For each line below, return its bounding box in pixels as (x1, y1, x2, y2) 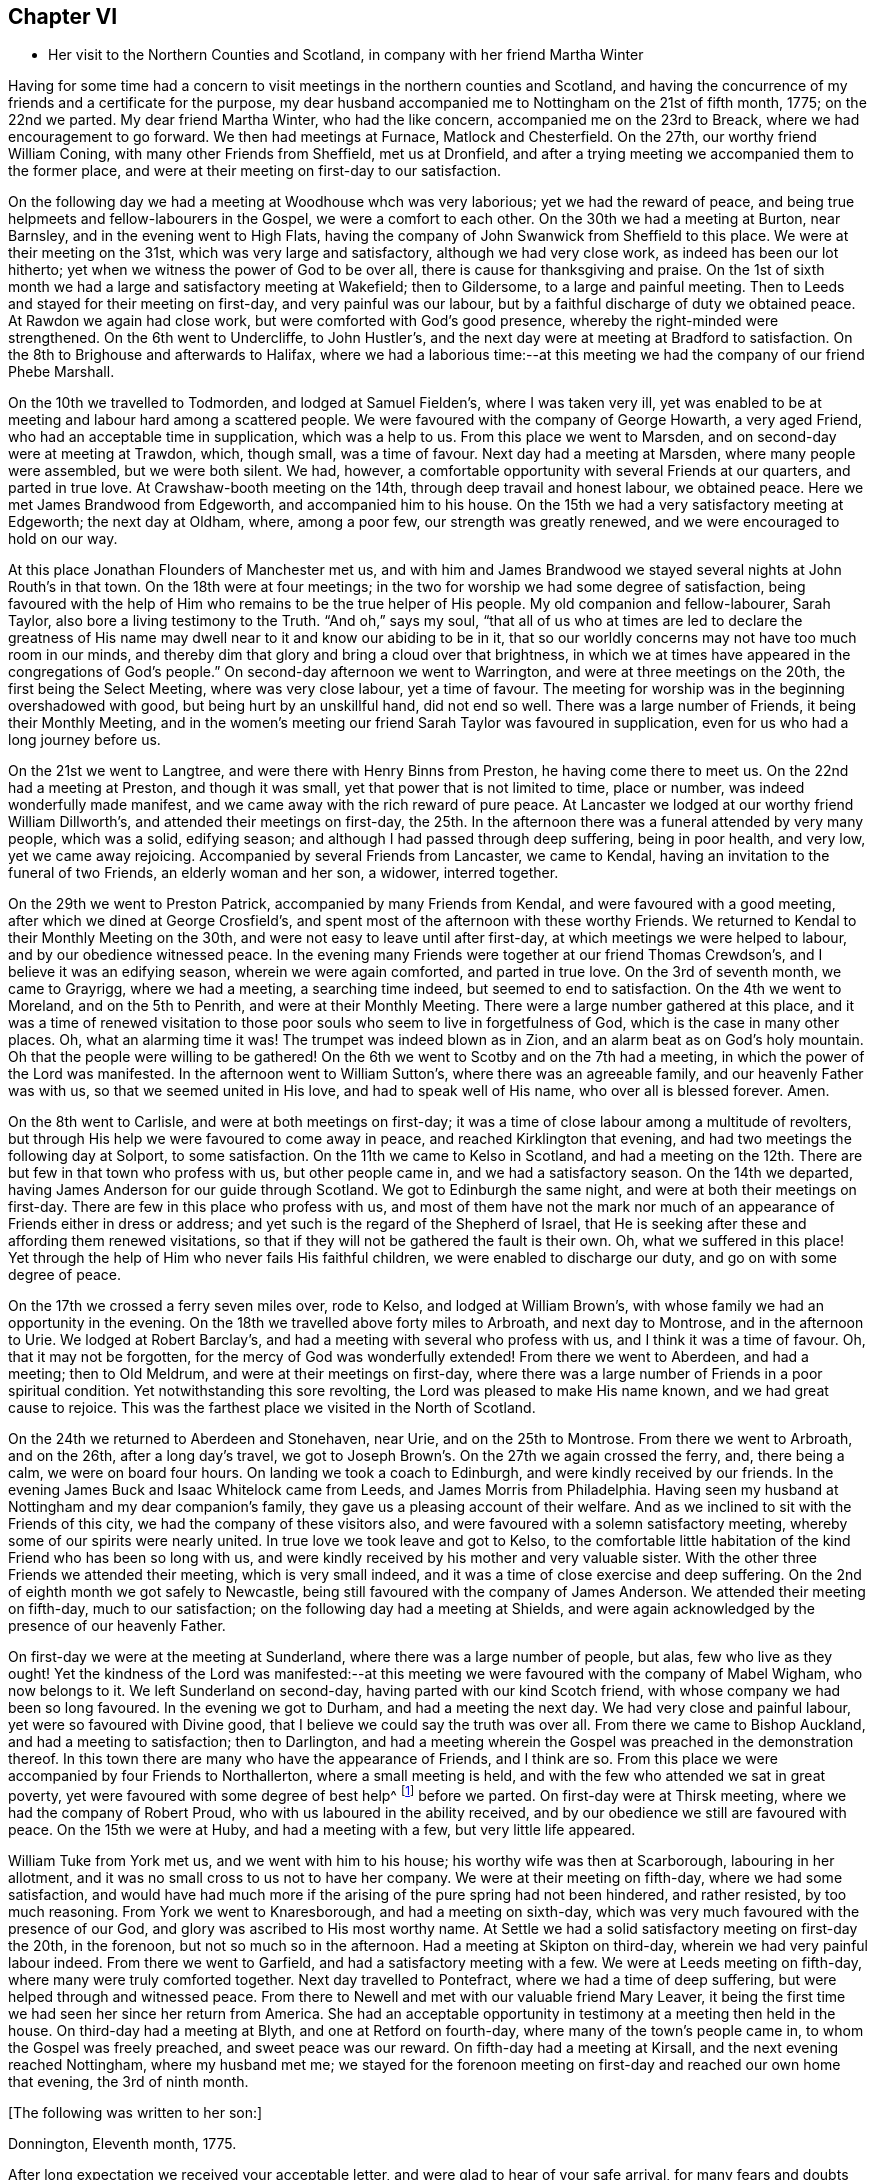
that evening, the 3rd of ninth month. (8, 2073, 249, 2091)
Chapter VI (8, 4, 118, 29)
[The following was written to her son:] (8, 2104, 263, 2122)
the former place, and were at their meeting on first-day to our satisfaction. (8, 162, 502, 180)
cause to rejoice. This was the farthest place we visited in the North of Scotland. (8, 1399, 536, 1417)
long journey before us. (8, 731, 161, 749)
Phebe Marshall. (8, 363, 115, 381)
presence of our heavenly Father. (8, 1617, 226, 1635)
